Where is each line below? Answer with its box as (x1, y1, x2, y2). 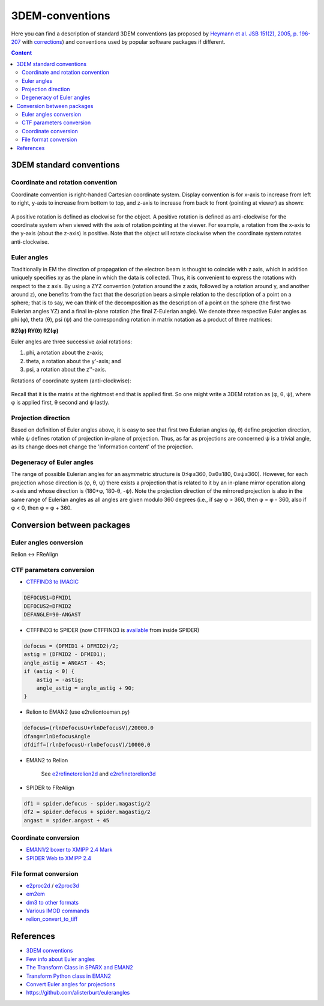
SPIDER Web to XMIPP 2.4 (26, 854, 92, 861)
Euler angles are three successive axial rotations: (11, 338, 132, 345)
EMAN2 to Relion (26, 757, 68, 764)
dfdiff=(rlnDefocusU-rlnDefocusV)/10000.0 (23, 741, 151, 748)
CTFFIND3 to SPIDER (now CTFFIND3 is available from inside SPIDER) (26, 627, 200, 634)
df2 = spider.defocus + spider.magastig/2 (23, 809, 151, 816)
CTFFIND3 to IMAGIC (26, 578, 79, 585)
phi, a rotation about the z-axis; (26, 349, 104, 357)
